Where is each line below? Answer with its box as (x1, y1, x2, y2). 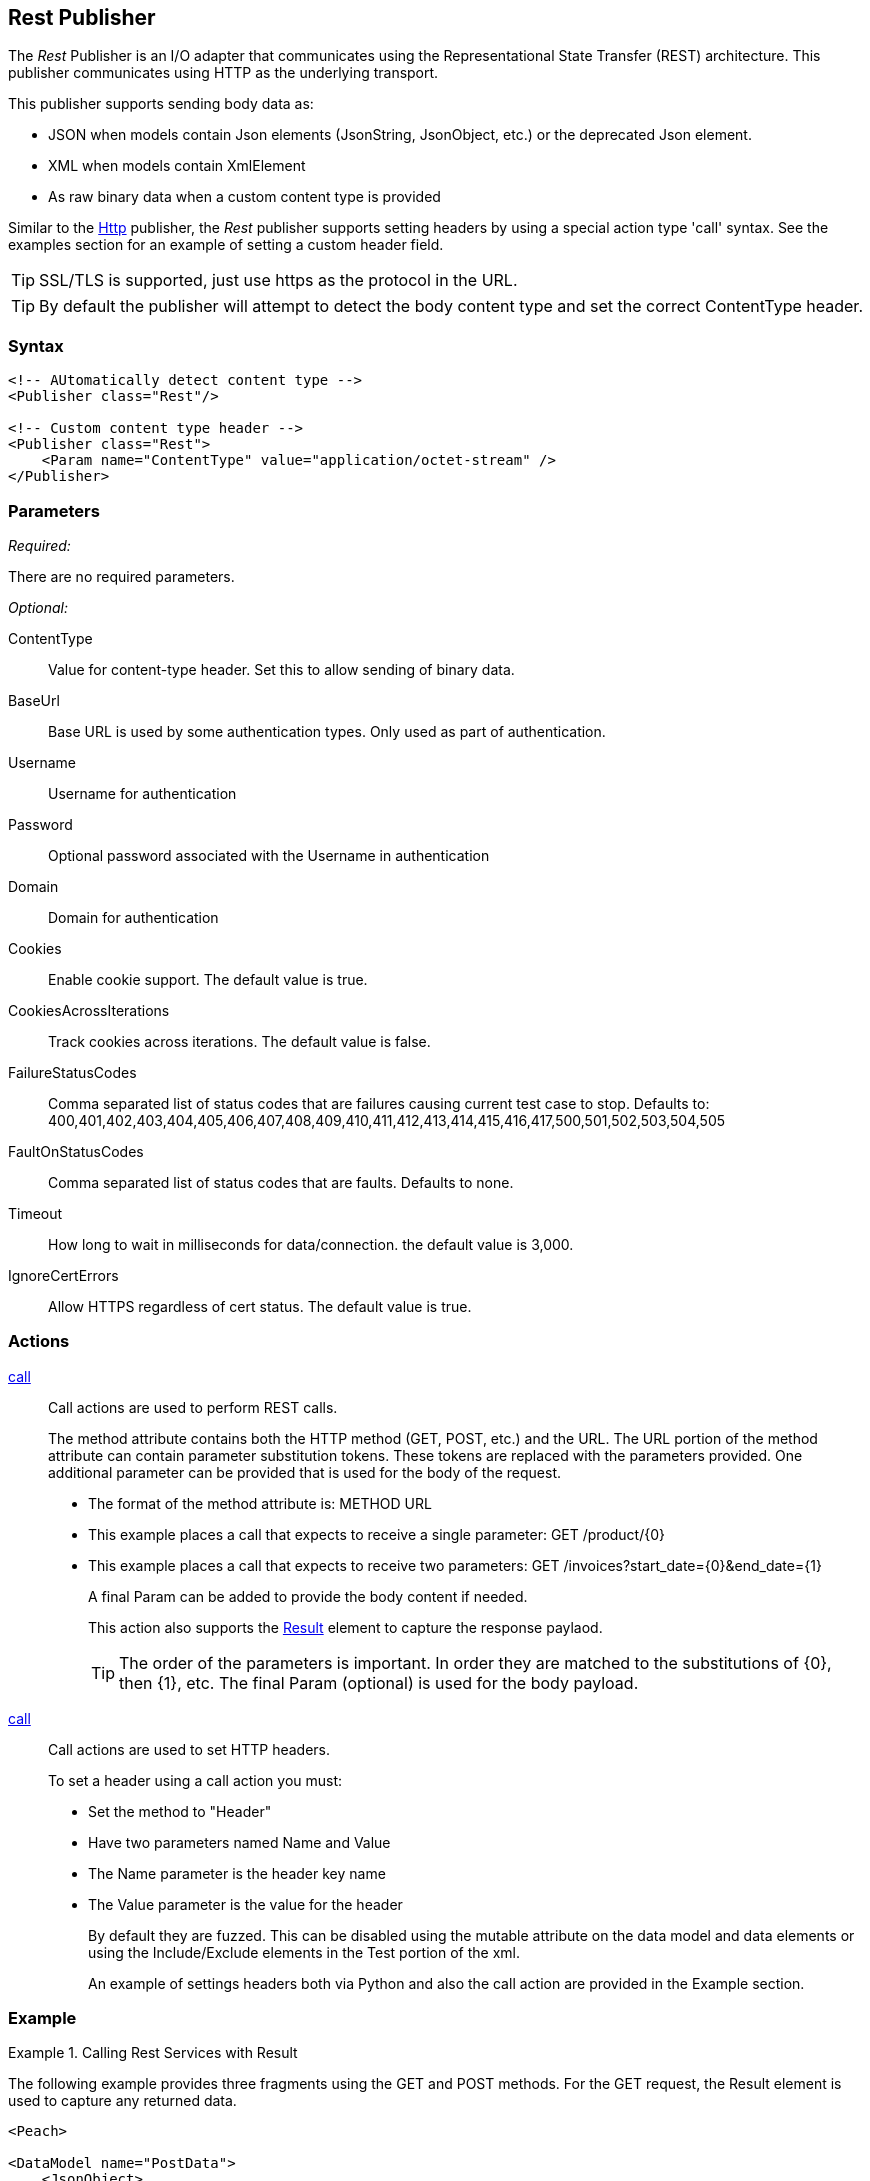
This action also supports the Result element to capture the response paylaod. (88, 1618, 603, 1636)
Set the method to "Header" (88, 1802, 272, 1820)
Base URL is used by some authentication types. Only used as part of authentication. (48, 722, 606, 740)
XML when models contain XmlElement (48, 157, 306, 175)
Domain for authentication (48, 908, 219, 926)
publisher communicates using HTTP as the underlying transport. (8, 64, 439, 82)
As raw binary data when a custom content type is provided (48, 188, 441, 206)
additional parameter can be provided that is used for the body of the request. (48, 1463, 562, 1481)
